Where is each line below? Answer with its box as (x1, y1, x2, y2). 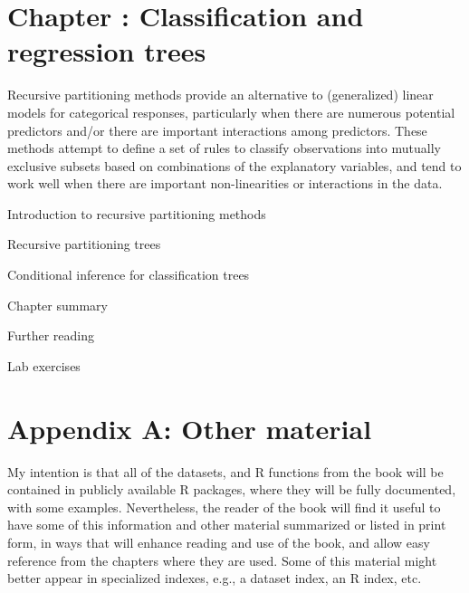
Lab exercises (7, 356, 81, 375)
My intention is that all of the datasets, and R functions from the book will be (7, 462, 444, 481)
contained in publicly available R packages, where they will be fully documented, (7, 480, 456, 499)
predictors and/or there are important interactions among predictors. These (7, 120, 427, 139)
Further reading (7, 326, 95, 345)
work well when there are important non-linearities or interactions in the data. (7, 174, 443, 193)
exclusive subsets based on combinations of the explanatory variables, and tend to (7, 156, 462, 175)
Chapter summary (7, 295, 108, 314)
